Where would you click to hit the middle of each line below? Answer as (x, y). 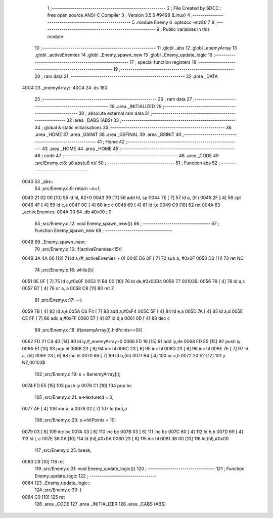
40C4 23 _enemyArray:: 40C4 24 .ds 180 (65, 87)
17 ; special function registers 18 (163, 62)
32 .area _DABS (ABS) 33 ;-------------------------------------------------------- (151, 120)
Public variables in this (186, 29)
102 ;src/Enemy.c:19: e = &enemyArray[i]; (78, 374)
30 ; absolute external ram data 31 (114, 113)
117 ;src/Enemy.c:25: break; (63, 450)
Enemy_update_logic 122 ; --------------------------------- (96, 476)
